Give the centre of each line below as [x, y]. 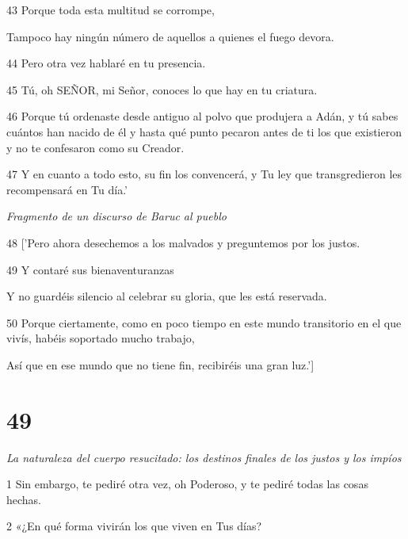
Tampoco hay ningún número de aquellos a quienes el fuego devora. [170, 36]
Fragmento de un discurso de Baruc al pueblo [116, 216]
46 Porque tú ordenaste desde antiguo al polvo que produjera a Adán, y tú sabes [202, 116]
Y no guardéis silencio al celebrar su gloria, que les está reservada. [167, 296]
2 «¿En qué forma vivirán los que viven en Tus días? [134, 526]
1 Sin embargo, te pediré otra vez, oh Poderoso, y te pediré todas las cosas [187, 484]
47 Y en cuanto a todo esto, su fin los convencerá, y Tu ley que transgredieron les [204, 174]
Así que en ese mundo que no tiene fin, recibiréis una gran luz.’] [160, 364]
